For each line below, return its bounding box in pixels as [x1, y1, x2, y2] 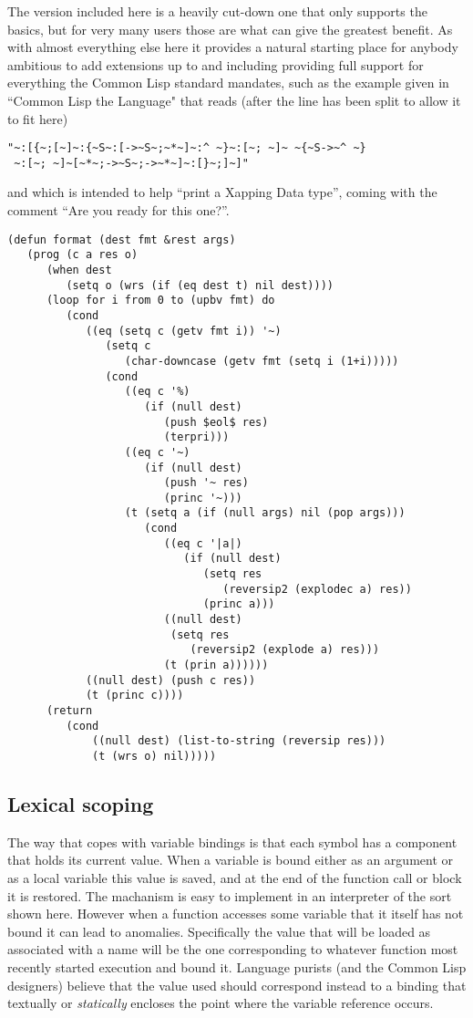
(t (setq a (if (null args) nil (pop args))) [124, 506, 406, 520]
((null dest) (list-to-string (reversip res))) [92, 734, 386, 748]
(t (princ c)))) [85, 689, 184, 702]
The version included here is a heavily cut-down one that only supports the [7, 2, 427, 20]
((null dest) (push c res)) [85, 673, 256, 687]
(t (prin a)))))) [163, 659, 269, 672]
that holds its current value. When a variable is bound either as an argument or [7, 850, 454, 869]
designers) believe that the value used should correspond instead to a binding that [7, 975, 467, 994]
